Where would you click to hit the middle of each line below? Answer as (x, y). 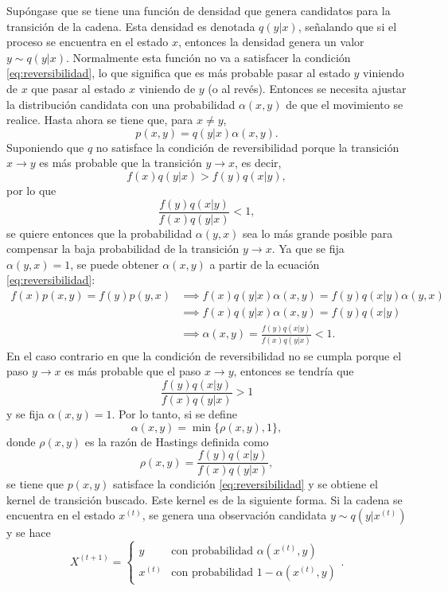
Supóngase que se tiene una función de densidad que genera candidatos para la (199, 10)
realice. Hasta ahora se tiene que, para (100, 120)
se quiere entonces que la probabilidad (99, 233)
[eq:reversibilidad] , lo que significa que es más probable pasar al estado (178, 73)
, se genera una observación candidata (234, 515)
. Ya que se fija (308, 249)
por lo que (31, 190)
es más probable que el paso (133, 371)
